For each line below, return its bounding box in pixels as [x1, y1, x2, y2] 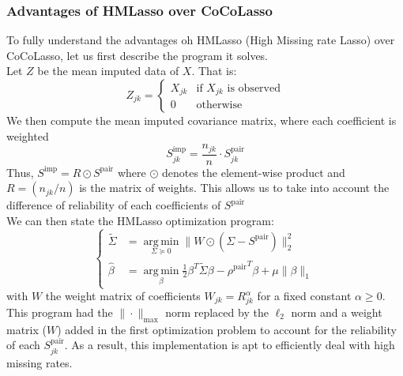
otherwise [196, 100, 243, 111]
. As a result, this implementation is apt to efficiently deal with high [64, 337, 395, 353]
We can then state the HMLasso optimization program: [6, 212, 274, 228]
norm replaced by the [165, 303, 269, 320]
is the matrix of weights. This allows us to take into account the [79, 179, 390, 196]
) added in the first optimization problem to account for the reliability [57, 321, 397, 337]
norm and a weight [291, 303, 382, 320]
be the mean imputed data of [37, 62, 179, 79]
